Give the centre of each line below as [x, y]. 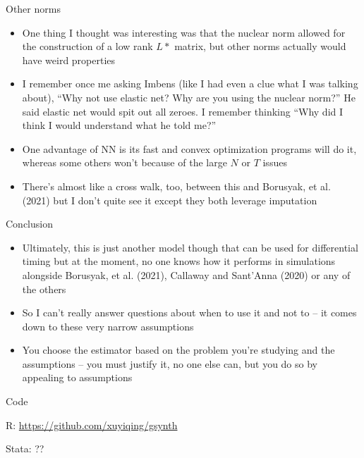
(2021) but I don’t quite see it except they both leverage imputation [170, 200]
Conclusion [29, 224]
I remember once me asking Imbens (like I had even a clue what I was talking [190, 83]
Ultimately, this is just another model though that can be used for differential [190, 247]
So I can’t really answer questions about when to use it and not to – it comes [189, 312]
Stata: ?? [25, 448]
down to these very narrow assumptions [108, 326]
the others [44, 289]
